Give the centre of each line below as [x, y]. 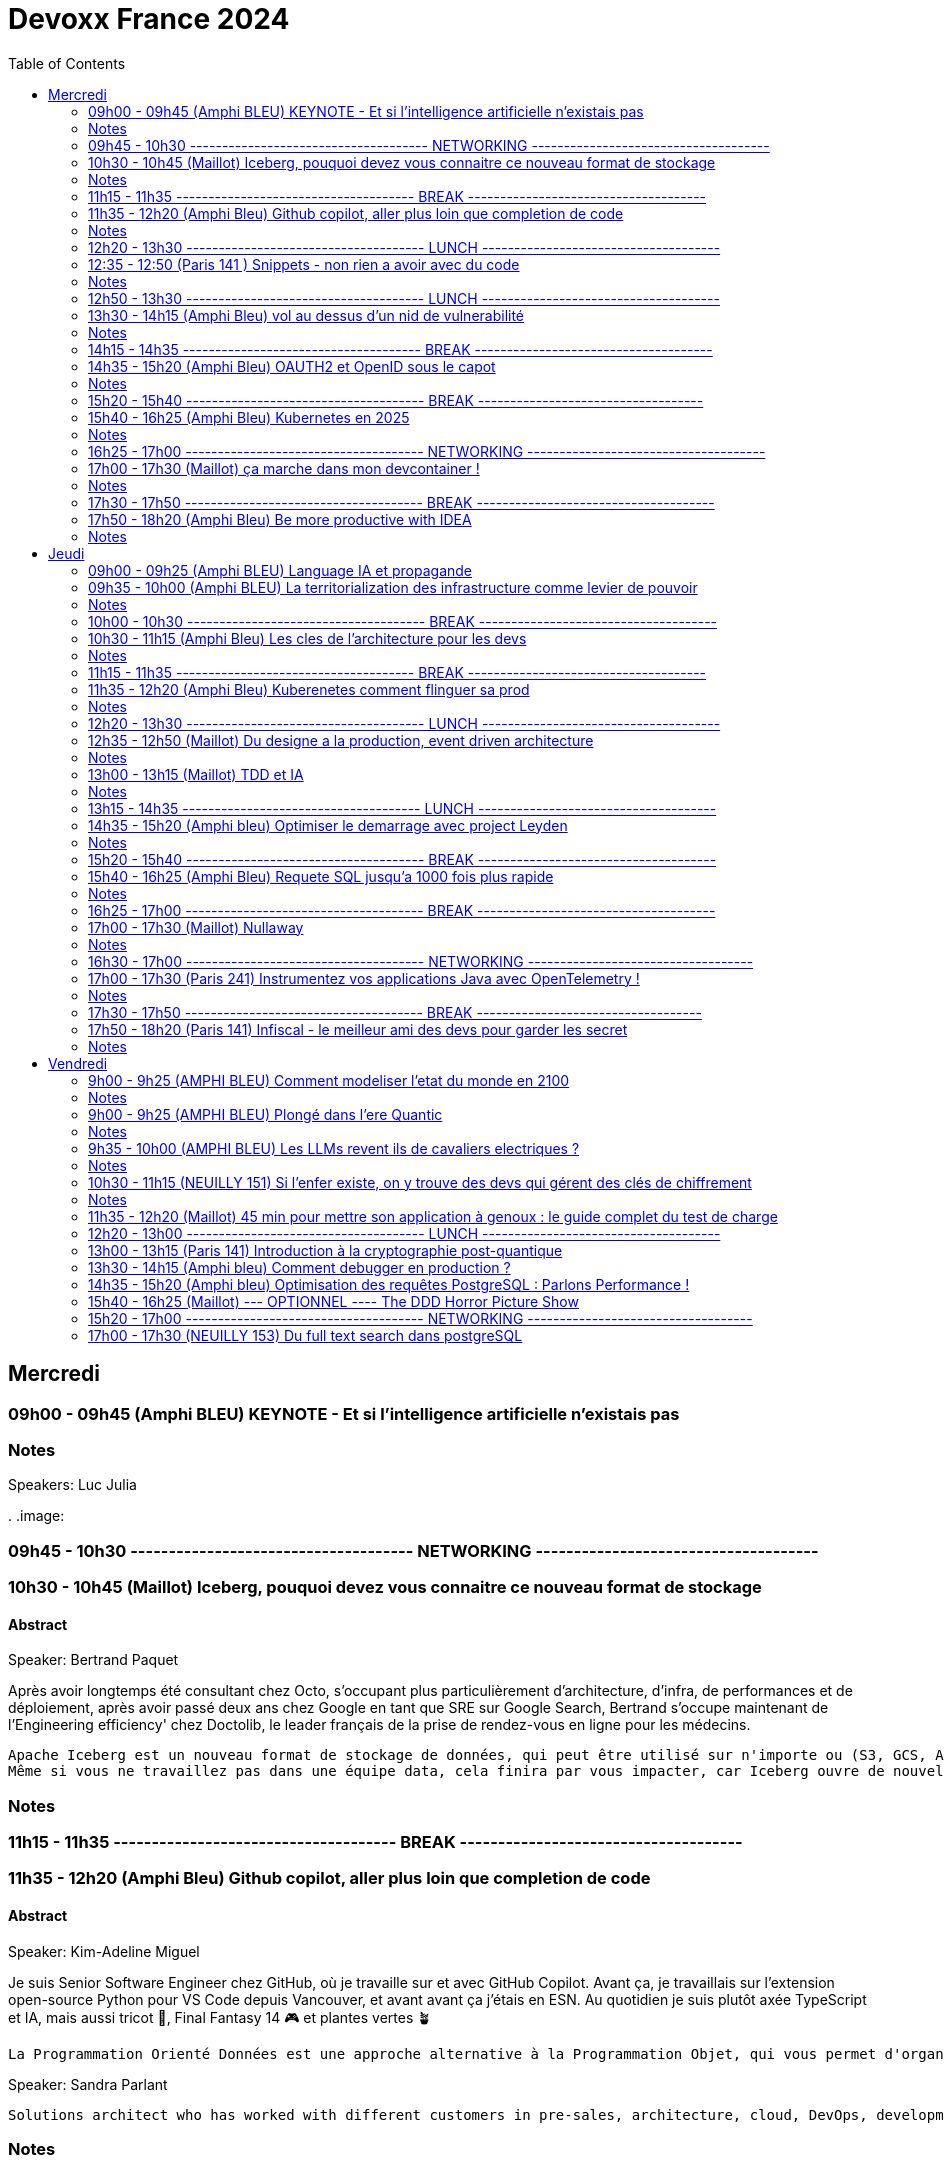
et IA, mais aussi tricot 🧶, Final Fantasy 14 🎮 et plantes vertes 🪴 [220, 2017]
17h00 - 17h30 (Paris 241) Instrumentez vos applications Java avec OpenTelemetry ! [364, 978]
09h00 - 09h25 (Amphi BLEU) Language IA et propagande [280, 570]
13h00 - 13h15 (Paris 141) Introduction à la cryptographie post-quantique [325, 1250]
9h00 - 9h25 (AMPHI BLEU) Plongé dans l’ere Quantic [265, 1114]
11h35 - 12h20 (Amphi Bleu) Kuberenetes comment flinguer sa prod [309, 689]
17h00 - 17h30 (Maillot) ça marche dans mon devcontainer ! [284, 468]
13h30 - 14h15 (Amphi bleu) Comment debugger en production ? [299, 1267]
